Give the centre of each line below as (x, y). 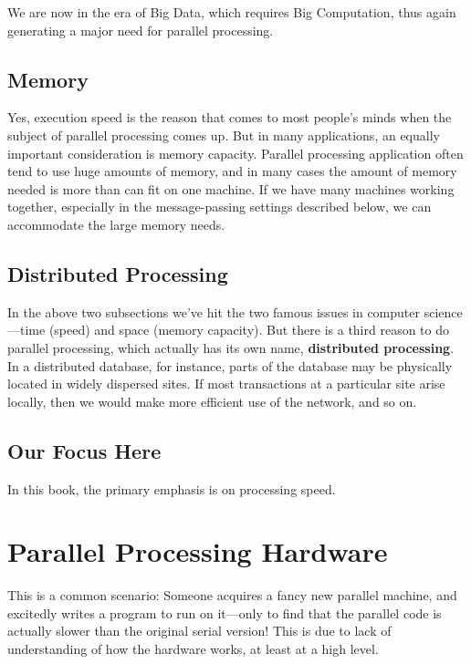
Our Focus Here (84, 450)
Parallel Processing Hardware (198, 551)
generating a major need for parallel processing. (141, 30)
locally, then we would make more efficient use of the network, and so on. (212, 401)
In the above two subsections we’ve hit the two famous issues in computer (214, 311)
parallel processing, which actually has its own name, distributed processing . (231, 347)
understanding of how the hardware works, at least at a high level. (193, 649)
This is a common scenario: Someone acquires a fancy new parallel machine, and (232, 595)
